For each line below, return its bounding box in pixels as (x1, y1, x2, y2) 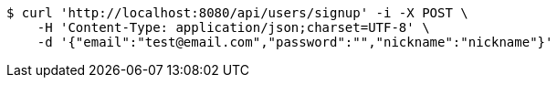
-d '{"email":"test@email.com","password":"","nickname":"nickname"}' (37, 35, 553, 49)
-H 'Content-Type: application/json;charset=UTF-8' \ (37, 20, 430, 35)
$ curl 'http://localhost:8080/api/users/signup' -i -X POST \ (6, 5, 468, 20)
